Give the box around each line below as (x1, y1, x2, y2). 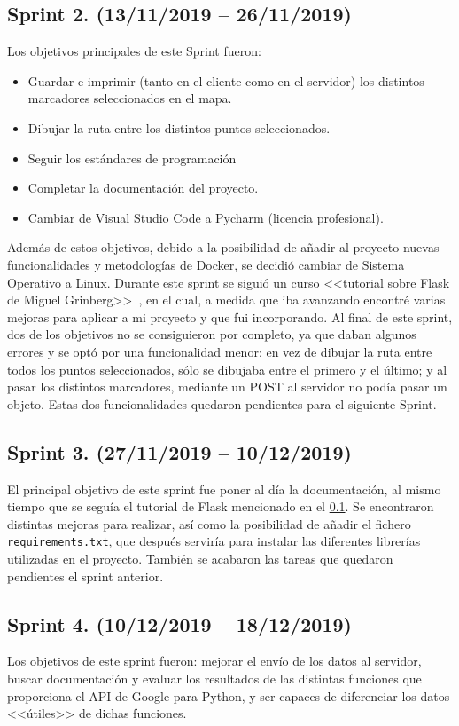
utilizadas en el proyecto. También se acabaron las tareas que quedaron (7, 548, 393, 567)
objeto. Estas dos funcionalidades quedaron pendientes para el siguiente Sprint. (7, 394, 437, 413)
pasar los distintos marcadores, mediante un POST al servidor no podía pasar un (7, 377, 447, 396)
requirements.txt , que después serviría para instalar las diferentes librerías (7, 532, 421, 550)
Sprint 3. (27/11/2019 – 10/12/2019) (7, 438, 352, 465)
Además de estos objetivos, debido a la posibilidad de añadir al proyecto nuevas (7, 238, 440, 256)
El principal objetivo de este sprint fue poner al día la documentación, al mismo (7, 479, 441, 498)
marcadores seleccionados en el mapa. (27, 89, 232, 107)
